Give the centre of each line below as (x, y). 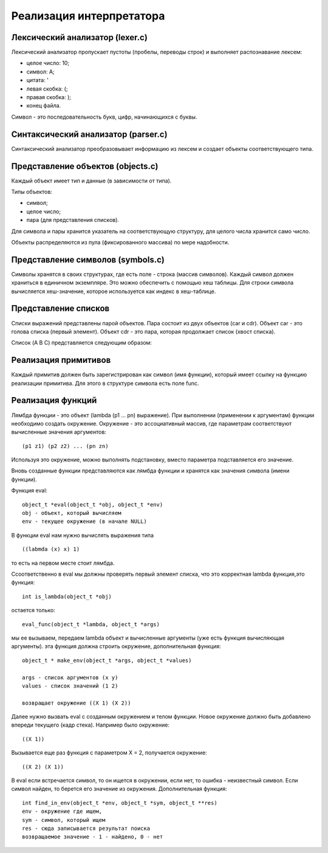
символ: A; (40, 71)
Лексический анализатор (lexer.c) (80, 37)
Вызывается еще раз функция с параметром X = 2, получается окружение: (109, 753)
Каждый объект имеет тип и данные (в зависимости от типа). (91, 181)
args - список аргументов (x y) (70, 677)
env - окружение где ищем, (62, 811)
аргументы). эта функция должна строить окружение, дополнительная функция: (116, 646)
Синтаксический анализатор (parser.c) (89, 134)
